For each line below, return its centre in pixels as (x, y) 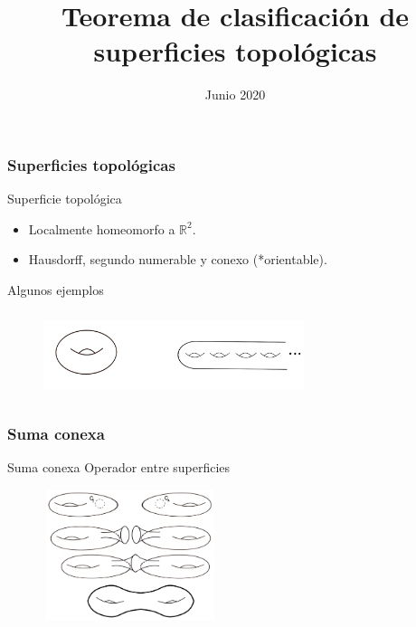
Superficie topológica (65, 199)
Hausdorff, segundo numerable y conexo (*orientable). (178, 259)
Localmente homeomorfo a (102, 228)
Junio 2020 (235, 95)
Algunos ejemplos (56, 289)
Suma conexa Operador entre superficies (119, 467)
